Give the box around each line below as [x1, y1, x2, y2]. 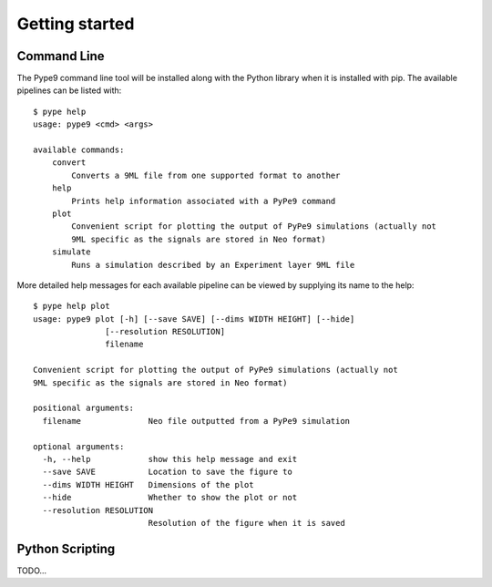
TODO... [16, 565, 47, 576]
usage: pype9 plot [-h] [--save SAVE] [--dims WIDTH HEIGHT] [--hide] [33, 314, 355, 324]
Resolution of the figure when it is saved [148, 518, 345, 528]
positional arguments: [33, 403, 135, 414]
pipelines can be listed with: [16, 85, 122, 96]
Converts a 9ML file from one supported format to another [71, 170, 341, 180]
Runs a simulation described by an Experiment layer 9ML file [71, 260, 355, 270]
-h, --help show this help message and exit [42, 454, 298, 464]
